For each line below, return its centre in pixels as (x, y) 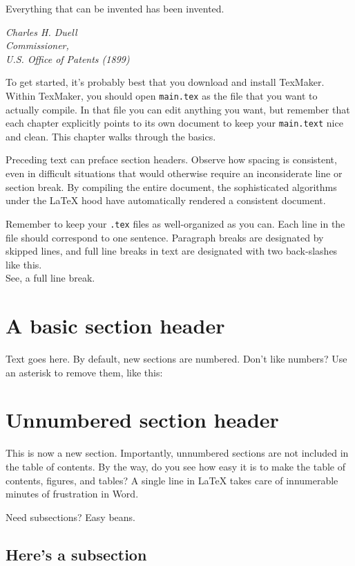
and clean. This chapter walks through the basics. (111, 136)
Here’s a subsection (76, 554)
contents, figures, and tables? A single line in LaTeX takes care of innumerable (172, 480)
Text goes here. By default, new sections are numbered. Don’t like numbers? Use (176, 358)
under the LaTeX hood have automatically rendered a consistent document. (166, 200)
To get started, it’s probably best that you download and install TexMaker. (165, 82)
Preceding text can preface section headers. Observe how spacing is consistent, (171, 159)
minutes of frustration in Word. (72, 494)
